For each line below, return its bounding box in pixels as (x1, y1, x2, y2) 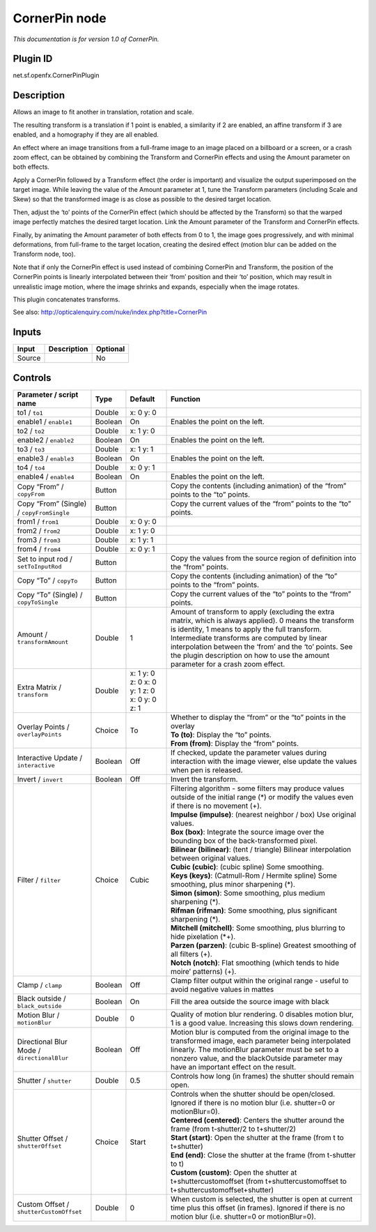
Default (130, 394, 155, 404)
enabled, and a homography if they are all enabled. (13, 130, 159, 139)
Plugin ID (13, 53, 53, 65)
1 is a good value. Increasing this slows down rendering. (171, 1018, 354, 1028)
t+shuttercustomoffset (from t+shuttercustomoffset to (171, 1176, 347, 1186)
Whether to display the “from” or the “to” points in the (171, 712, 346, 722)
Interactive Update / (17, 753, 83, 763)
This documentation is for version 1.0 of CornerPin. (13, 35, 159, 43)
